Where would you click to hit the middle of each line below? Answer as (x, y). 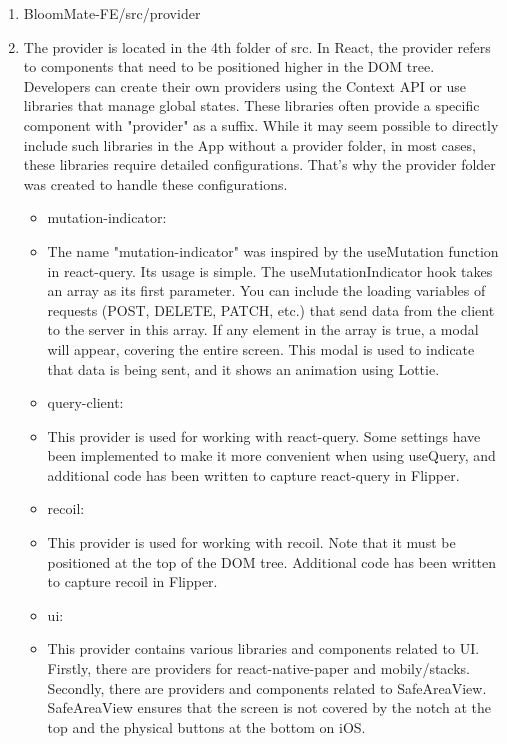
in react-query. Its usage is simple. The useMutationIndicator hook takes (270, 270)
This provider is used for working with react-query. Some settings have (264, 435)
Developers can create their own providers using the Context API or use (245, 85)
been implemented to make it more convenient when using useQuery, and (271, 455)
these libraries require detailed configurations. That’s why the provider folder (259, 164)
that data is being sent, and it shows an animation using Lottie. (243, 368)
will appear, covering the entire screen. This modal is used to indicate (261, 348)
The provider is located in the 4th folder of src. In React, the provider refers (257, 46)
